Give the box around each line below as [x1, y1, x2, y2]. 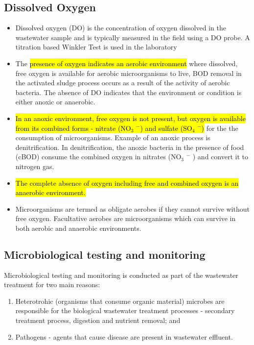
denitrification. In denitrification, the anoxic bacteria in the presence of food [15, 142, 244, 152]
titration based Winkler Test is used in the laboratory [15, 42, 177, 52]
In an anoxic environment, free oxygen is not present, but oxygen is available [15, 113, 246, 123]
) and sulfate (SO [140, 123, 192, 133]
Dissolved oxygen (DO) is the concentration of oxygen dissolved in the [15, 23, 226, 33]
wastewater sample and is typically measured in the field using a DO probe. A [15, 32, 250, 42]
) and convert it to [192, 151, 248, 162]
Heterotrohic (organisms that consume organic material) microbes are [15, 296, 225, 306]
